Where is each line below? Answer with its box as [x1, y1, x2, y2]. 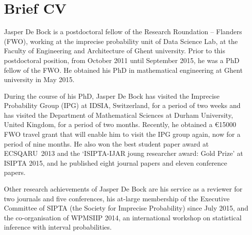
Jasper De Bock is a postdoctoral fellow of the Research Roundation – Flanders [4, 26, 242, 37]
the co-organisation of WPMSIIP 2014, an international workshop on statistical [4, 212, 242, 222]
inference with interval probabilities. [4, 222, 112, 232]
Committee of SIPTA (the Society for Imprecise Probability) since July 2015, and [4, 203, 249, 213]
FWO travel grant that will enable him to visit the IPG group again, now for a [4, 129, 241, 139]
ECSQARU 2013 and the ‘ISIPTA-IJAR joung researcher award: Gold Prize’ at [4, 148, 243, 158]
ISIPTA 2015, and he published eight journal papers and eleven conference [4, 157, 228, 168]
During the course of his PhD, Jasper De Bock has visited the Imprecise [4, 90, 220, 101]
